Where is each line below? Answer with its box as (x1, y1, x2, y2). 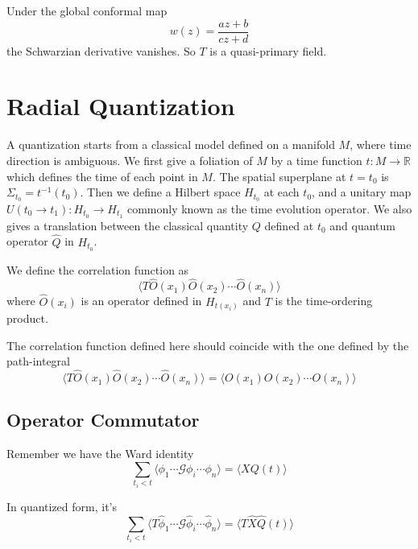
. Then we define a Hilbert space (80, 184, 241, 200)
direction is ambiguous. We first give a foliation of (6, 151, 253, 168)
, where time (350, 136, 412, 153)
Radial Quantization (6, 89, 235, 122)
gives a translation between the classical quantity (6, 217, 249, 233)
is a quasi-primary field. (209, 42, 327, 59)
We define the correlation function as (6, 261, 189, 278)
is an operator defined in (81, 292, 202, 309)
